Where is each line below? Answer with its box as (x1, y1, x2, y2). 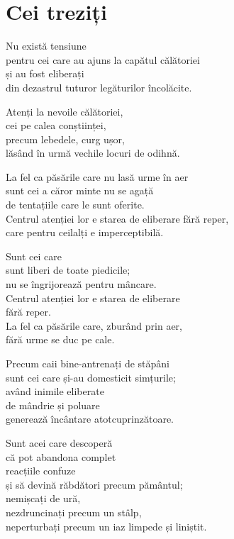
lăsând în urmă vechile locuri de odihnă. (6, 145, 180, 160)
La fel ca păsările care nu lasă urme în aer (6, 169, 189, 184)
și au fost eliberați (6, 66, 84, 81)
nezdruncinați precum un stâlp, (6, 504, 142, 519)
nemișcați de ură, (6, 491, 81, 506)
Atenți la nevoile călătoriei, (6, 104, 123, 118)
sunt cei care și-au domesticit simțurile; (6, 369, 176, 384)
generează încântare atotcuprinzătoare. (6, 411, 174, 426)
